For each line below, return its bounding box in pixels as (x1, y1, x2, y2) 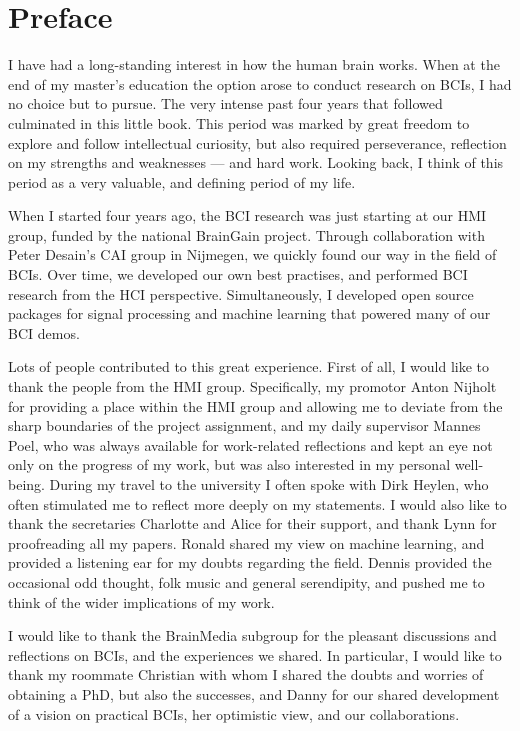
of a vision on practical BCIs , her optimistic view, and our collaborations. (8, 703, 460, 724)
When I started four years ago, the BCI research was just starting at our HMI (8, 205, 487, 226)
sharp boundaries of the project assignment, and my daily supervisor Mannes (8, 415, 481, 436)
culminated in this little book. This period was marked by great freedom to (8, 112, 470, 133)
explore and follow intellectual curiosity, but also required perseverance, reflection (8, 132, 507, 153)
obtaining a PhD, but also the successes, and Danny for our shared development (8, 683, 500, 704)
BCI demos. (8, 322, 80, 343)
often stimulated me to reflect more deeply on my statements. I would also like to (8, 493, 507, 514)
